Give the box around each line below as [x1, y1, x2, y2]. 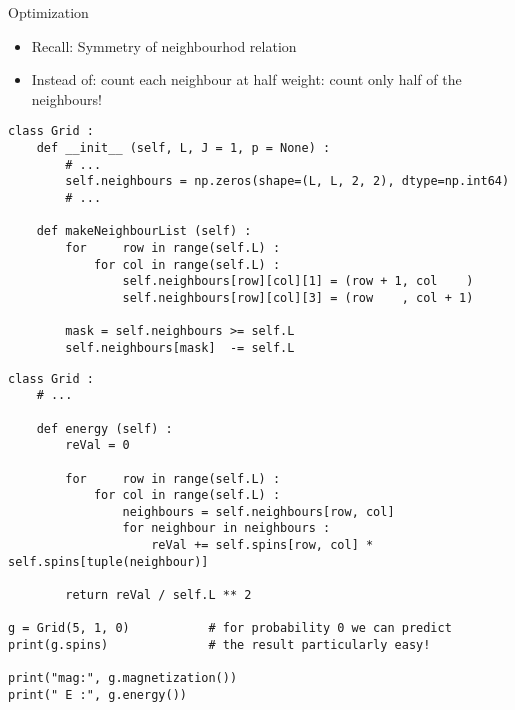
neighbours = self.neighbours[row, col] [122, 504, 395, 519]
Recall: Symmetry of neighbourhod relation [31, 35, 297, 56]
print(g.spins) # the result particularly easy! [8, 638, 431, 653]
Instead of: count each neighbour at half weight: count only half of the [31, 69, 462, 90]
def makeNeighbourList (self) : [36, 224, 252, 239]
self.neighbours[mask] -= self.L [65, 340, 295, 355]
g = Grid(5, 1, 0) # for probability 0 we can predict [8, 621, 452, 636]
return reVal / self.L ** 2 [65, 588, 252, 603]
